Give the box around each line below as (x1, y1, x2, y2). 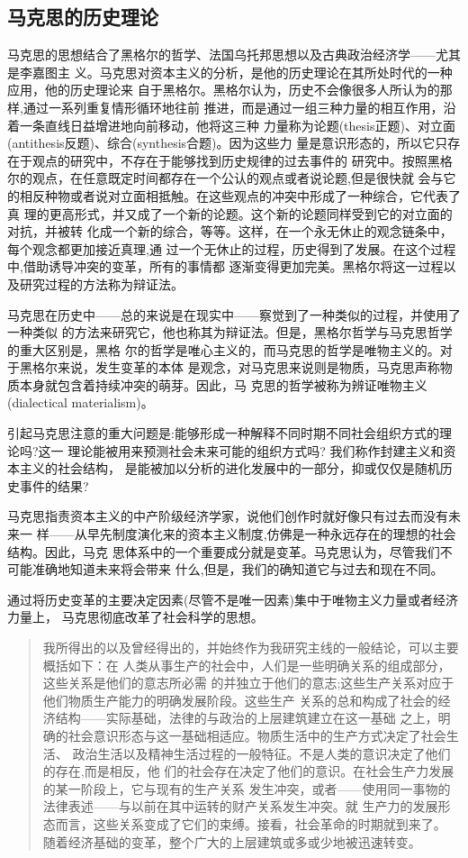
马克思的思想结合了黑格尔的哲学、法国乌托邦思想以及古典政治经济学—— (7, 45, 436, 64)
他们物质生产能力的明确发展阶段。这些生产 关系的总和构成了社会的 (42, 690, 438, 709)
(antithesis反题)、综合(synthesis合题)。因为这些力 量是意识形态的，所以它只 (7, 133, 448, 152)
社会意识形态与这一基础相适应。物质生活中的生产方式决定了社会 (67, 726, 446, 744)
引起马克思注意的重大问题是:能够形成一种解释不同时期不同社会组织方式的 (7, 424, 439, 443)
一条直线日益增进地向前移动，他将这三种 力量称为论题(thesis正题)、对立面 (19, 115, 455, 134)
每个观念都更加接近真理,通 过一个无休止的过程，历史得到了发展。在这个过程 (7, 239, 456, 258)
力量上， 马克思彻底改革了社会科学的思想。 (7, 607, 264, 626)
